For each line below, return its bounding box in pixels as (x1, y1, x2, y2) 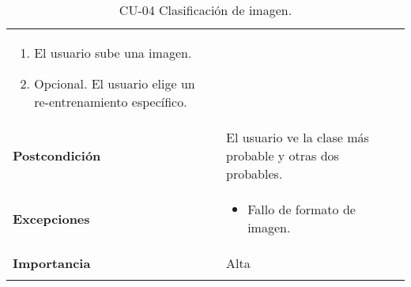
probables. (225, 164, 283, 183)
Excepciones (13, 209, 90, 228)
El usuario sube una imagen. (34, 43, 192, 62)
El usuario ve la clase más (225, 128, 369, 146)
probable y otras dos (225, 146, 339, 164)
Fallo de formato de (247, 200, 356, 218)
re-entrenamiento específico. (34, 93, 187, 111)
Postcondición (13, 146, 101, 164)
